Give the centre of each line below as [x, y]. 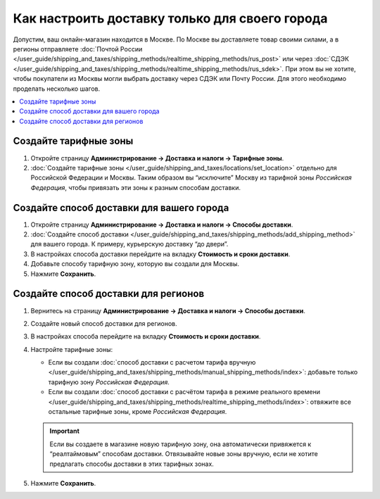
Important [65, 431]
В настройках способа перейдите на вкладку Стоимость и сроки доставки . [146, 336]
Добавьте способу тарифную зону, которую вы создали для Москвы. [135, 264]
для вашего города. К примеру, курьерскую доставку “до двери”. [129, 244]
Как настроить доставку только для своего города [170, 18]
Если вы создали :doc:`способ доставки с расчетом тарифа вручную [152, 362]
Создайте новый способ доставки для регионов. [104, 323]
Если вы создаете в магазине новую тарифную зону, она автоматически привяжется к [180, 444]
